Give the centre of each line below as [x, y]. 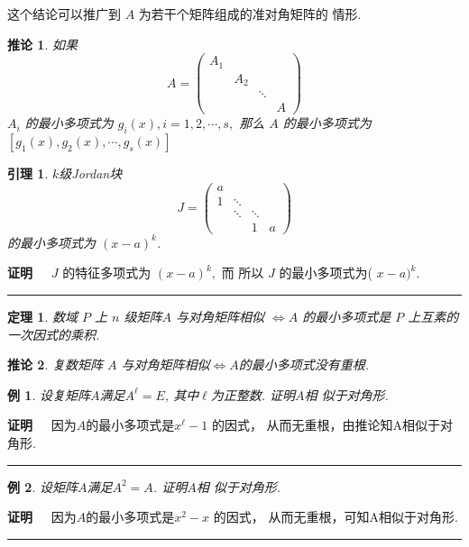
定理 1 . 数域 [42, 317]
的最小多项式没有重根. [304, 365]
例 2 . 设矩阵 [42, 486]
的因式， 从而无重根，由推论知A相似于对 [332, 425]
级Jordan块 [91, 173]
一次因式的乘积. [54, 334]
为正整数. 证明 [253, 394]
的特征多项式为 [107, 273]
